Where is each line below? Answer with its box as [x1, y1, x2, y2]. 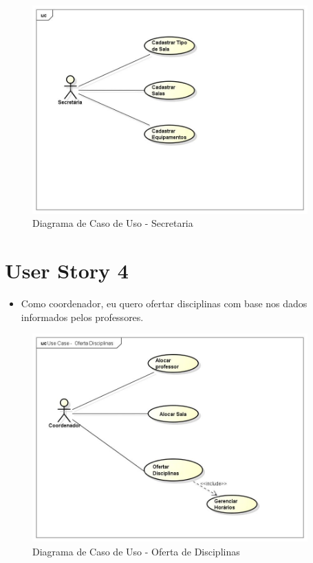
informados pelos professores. [21, 309, 144, 324]
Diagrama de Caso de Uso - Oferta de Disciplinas [32, 544, 240, 558]
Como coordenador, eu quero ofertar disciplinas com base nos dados [21, 296, 307, 311]
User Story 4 [5, 256, 129, 285]
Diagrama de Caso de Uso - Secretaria [32, 216, 193, 230]
